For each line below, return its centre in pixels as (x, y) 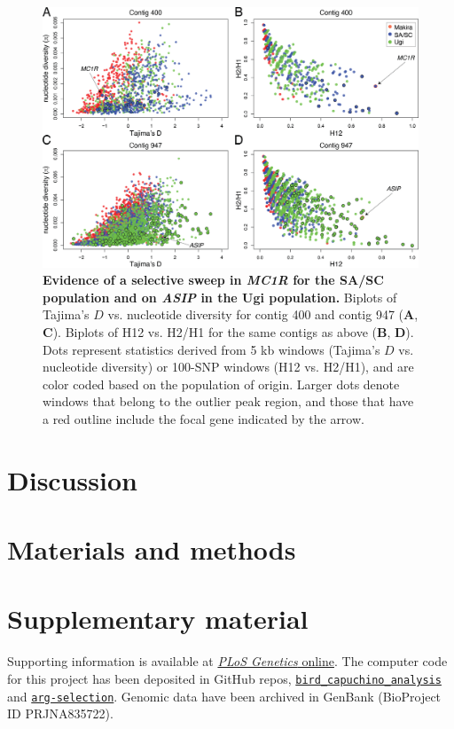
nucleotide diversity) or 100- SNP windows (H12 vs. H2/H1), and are (228, 367)
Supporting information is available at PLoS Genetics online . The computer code (227, 661)
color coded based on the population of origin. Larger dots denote (221, 384)
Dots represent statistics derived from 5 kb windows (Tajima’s (211, 349)
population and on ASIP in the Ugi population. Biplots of (220, 297)
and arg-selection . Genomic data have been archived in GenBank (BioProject (224, 696)
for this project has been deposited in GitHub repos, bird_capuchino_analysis (224, 678)
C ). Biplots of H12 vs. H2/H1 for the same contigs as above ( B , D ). (228, 331)
